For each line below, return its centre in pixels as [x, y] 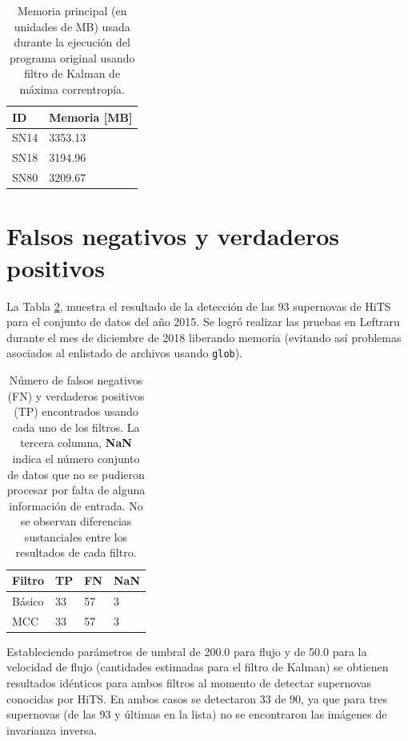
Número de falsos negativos [76, 379]
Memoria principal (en [72, 10]
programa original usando [72, 57]
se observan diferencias [76, 521]
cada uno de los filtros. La [76, 427]
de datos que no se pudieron [76, 474]
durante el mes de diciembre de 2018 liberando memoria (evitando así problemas [204, 337]
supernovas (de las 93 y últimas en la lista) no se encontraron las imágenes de [197, 714]
